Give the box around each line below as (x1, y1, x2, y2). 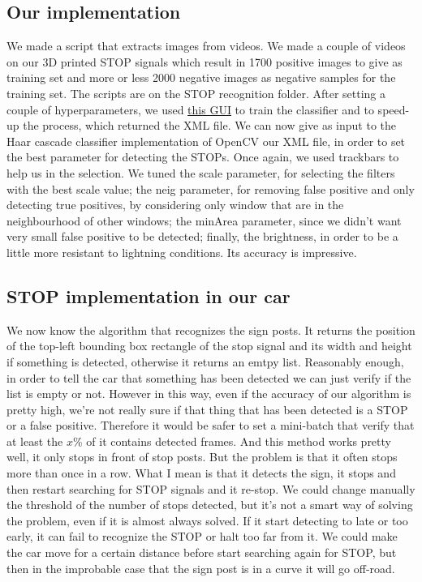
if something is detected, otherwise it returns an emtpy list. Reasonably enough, (6, 353, 404, 370)
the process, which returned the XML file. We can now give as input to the (23, 117, 397, 134)
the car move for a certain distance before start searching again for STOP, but (6, 544, 397, 561)
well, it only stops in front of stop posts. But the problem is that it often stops (6, 448, 398, 465)
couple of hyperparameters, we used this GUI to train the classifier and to (6, 101, 374, 118)
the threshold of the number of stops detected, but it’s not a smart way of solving (6, 496, 413, 513)
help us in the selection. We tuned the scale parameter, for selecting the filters (6, 164, 395, 181)
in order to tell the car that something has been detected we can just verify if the (6, 369, 411, 386)
